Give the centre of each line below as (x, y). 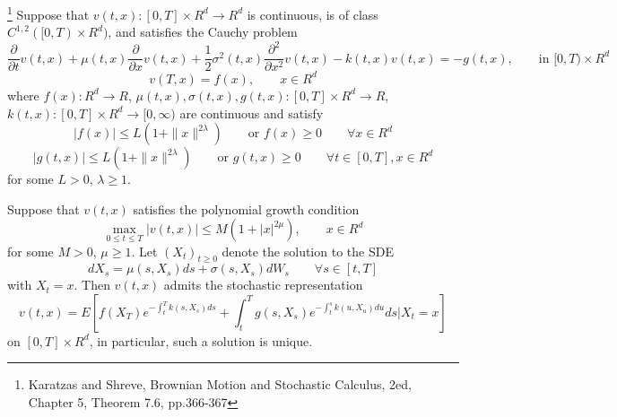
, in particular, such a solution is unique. (201, 340)
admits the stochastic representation (263, 285)
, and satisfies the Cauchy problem (203, 32)
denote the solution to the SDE (308, 251)
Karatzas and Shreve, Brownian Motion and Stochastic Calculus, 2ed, (220, 384)
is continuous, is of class (313, 14)
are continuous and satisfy (252, 113)
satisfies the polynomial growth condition (246, 208)
